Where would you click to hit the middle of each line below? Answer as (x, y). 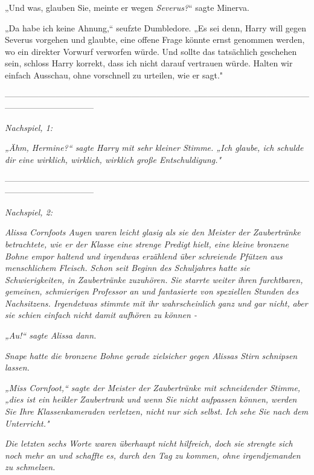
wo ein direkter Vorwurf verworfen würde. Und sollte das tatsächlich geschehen (151, 51)
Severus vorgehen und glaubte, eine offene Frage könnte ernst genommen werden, (155, 40)
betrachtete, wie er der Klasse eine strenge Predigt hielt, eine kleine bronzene (147, 244)
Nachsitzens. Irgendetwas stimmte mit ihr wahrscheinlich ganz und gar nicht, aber (156, 303)
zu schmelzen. (30, 467)
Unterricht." (27, 423)
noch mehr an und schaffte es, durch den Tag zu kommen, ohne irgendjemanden (153, 455)
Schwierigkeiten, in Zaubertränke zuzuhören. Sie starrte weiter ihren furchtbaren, (154, 279)
